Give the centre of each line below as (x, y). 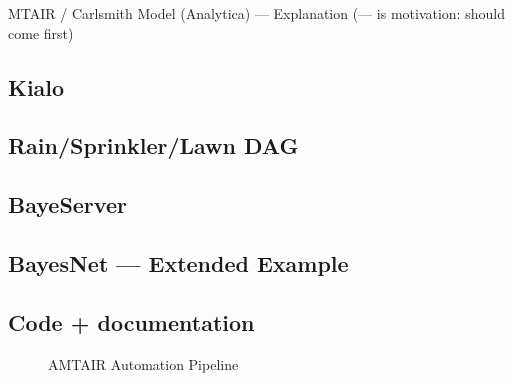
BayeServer (67, 204)
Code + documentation (131, 321)
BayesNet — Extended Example (178, 262)
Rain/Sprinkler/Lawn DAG (153, 145)
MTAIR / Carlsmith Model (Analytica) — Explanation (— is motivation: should (256, 13)
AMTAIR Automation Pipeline (143, 363)
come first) (41, 32)
